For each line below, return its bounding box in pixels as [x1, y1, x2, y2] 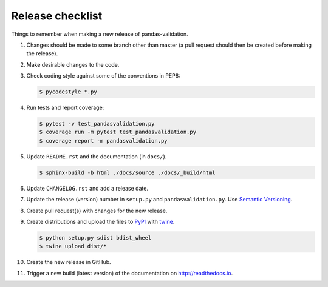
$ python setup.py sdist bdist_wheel [39, 234, 152, 241]
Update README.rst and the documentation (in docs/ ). [26, 152, 167, 160]
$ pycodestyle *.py [39, 89, 97, 95]
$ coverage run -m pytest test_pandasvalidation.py [39, 129, 197, 136]
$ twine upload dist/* [39, 243, 107, 250]
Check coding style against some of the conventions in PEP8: [26, 72, 180, 79]
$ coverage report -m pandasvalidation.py [39, 137, 168, 144]
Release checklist [11, 9, 103, 22]
